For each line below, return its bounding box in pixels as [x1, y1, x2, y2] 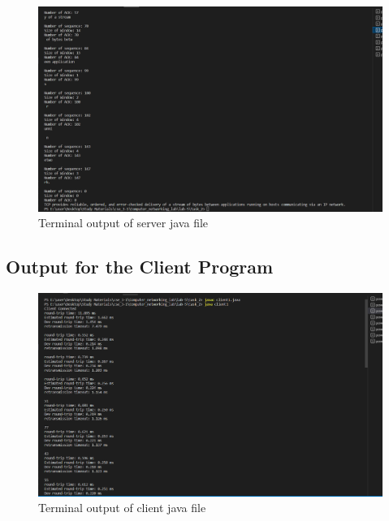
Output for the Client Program [6, 254, 274, 279]
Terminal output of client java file [38, 499, 206, 516]
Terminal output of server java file [38, 214, 209, 231]
